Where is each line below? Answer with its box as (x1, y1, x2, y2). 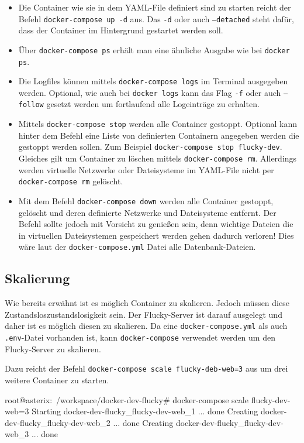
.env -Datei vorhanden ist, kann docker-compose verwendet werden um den (5, 331, 275, 344)
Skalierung (5, 269, 70, 287)
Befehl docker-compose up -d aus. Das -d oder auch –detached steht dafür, (18, 12, 294, 25)
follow (18, 101, 44, 109)
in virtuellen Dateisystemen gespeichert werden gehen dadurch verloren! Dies (18, 229, 294, 241)
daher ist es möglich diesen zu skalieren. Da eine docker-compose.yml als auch (5, 320, 288, 332)
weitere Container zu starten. (5, 373, 109, 386)
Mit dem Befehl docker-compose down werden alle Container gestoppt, (18, 194, 274, 207)
